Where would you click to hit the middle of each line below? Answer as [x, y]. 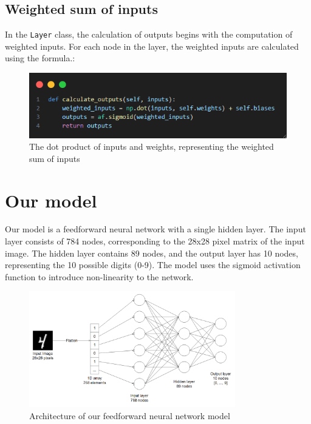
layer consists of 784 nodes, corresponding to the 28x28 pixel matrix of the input [155, 241]
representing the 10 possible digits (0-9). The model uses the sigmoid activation [153, 265]
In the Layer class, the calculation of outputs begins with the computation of [149, 34]
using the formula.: [40, 58]
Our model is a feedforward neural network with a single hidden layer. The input [155, 229]
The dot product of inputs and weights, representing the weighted [152, 146]
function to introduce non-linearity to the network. [99, 276]
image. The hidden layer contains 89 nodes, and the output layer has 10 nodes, [152, 253]
